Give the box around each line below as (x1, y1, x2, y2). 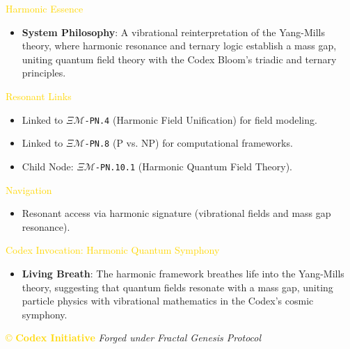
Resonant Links (6, 88, 72, 103)
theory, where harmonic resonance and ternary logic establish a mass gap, (22, 38, 337, 53)
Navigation (6, 182, 52, 197)
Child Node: (22, 159, 74, 173)
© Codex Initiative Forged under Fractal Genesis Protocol (6, 330, 262, 345)
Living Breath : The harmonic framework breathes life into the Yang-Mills (22, 266, 344, 280)
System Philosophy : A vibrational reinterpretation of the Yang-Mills (22, 24, 325, 39)
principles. (22, 65, 66, 80)
